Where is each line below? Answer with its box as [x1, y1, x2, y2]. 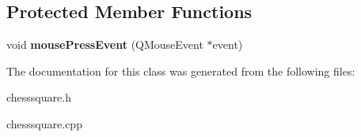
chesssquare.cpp [6, 115, 82, 131]
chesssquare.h [6, 89, 71, 106]
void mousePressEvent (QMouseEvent [6, 36, 203, 53]
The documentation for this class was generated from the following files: [6, 62, 355, 79]
